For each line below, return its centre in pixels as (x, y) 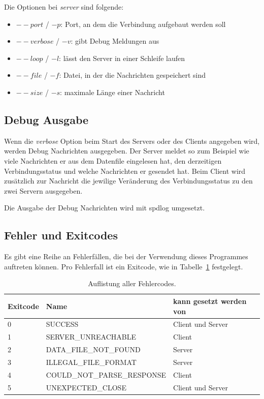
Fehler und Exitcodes (61, 235)
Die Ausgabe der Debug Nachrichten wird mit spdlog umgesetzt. (105, 208)
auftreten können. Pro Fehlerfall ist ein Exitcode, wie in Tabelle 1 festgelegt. (124, 266)
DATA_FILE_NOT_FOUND (93, 349)
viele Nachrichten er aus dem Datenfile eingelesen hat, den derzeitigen (113, 160)
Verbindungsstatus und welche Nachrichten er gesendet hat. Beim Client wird (125, 171)
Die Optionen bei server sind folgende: (64, 7)
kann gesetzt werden (210, 301)
